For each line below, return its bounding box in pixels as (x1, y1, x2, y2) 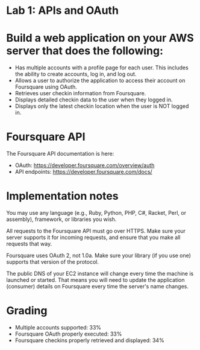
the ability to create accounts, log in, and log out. (14, 71, 137, 78)
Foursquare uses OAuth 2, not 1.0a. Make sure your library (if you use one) (6, 252, 192, 259)
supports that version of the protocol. (6, 258, 99, 266)
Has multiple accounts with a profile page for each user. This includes (14, 64, 189, 71)
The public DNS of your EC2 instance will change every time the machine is (6, 270, 194, 277)
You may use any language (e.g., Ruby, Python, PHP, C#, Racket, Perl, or (6, 209, 187, 216)
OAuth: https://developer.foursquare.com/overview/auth (14, 162, 155, 169)
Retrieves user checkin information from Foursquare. (14, 90, 146, 97)
